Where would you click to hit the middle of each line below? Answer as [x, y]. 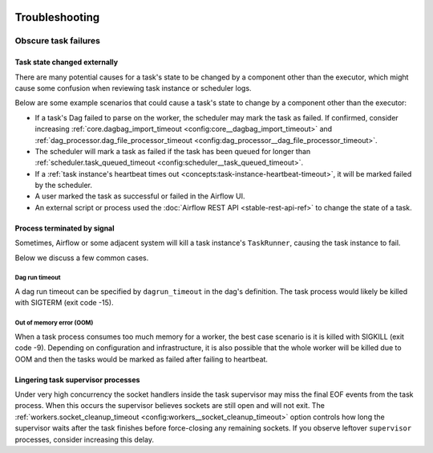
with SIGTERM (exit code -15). [64, 303]
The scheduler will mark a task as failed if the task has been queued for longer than [173, 151]
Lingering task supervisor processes [77, 380]
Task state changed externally [67, 62]
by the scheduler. [63, 186]
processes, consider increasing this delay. [84, 439]
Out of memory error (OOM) [54, 323]
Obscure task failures [57, 41]
